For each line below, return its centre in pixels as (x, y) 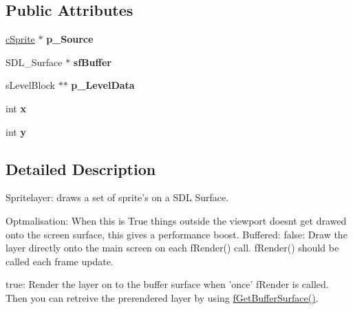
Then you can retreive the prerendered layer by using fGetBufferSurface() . (162, 297)
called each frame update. (60, 261)
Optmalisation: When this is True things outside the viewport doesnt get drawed (176, 220)
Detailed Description (81, 168)
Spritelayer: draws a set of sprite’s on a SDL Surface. (117, 197)
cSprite (20, 39)
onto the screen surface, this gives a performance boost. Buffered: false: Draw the (176, 234)
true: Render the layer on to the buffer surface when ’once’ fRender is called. (167, 284)
